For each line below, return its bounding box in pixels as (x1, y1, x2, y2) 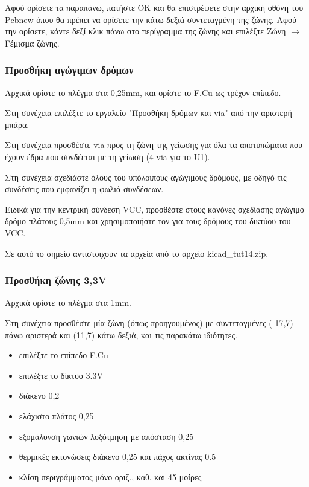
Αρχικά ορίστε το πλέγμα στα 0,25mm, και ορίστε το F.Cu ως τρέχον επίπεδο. (5, 86, 281, 98)
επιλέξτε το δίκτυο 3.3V (19, 369, 103, 381)
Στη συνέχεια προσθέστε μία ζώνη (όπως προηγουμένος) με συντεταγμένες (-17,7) (5, 316, 293, 329)
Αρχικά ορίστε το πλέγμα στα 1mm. (5, 296, 131, 309)
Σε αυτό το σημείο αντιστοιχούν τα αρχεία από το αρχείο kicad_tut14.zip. (5, 247, 269, 259)
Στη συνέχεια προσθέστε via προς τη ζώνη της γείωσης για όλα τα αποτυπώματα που (5, 138, 302, 151)
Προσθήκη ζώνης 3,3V (5, 273, 107, 288)
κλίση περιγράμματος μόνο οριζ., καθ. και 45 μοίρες (19, 470, 202, 483)
